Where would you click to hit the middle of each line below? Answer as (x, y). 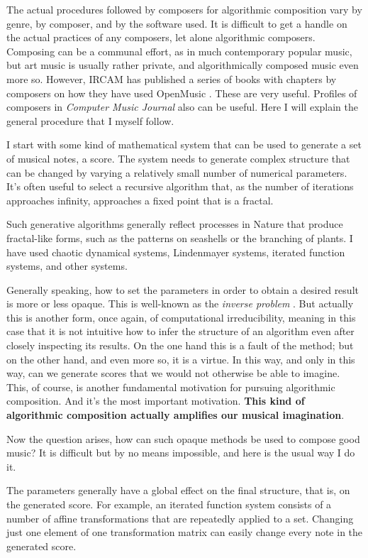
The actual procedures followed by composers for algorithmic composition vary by (184, 9)
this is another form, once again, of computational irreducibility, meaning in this (181, 317)
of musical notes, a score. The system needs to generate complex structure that (178, 158)
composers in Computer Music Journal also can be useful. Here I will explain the (182, 107)
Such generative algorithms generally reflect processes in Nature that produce (175, 224)
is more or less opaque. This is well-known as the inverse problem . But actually (180, 303)
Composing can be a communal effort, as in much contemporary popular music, (179, 51)
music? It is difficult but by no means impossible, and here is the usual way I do (181, 453)
